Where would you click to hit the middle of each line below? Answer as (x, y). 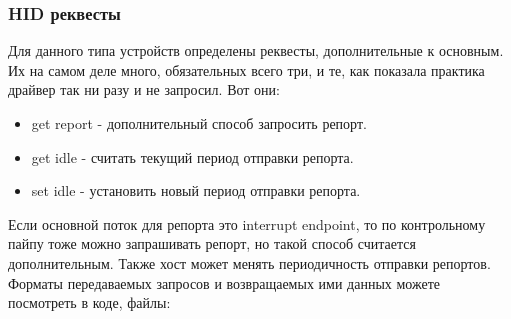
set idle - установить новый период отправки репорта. (196, 190)
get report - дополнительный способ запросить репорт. (199, 123)
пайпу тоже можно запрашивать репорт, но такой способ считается (212, 243)
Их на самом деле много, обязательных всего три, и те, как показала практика (246, 69)
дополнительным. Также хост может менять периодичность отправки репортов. (249, 262)
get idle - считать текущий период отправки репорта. (192, 156)
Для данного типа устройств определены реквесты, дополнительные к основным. (256, 50)
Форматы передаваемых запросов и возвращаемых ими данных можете (224, 282)
